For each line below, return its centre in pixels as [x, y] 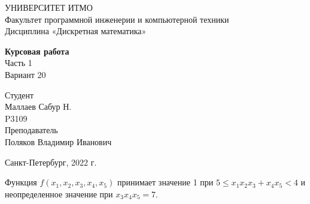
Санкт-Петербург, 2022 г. [51, 162]
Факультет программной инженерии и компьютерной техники [117, 19]
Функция [21, 182]
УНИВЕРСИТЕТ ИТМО [49, 7]
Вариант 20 [25, 74]
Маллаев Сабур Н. [38, 106]
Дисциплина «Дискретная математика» [76, 31]
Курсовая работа [37, 51]
